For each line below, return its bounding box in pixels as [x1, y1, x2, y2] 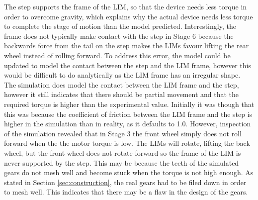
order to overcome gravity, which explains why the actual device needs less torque [4, 11, 253, 21]
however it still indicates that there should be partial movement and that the [4, 89, 239, 100]
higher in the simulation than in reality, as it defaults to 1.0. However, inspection [4, 118, 251, 129]
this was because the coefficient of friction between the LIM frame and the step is [4, 108, 253, 119]
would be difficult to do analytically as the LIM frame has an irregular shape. [4, 70, 241, 80]
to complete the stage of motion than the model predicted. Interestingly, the [4, 21, 236, 31]
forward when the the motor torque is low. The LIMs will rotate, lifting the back [4, 138, 250, 148]
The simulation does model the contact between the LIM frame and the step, [4, 79, 239, 90]
